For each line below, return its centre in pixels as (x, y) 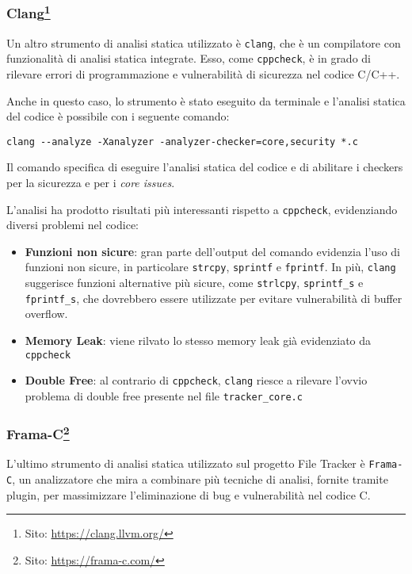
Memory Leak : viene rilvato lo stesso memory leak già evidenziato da (198, 341)
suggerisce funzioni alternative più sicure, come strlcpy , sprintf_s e (194, 283)
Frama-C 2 (38, 432)
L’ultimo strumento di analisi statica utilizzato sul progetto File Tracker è (186, 463)
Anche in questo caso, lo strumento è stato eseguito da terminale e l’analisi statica (206, 100)
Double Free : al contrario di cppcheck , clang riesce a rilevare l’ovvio (196, 380)
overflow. (46, 314)
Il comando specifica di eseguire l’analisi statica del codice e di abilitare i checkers (205, 167)
